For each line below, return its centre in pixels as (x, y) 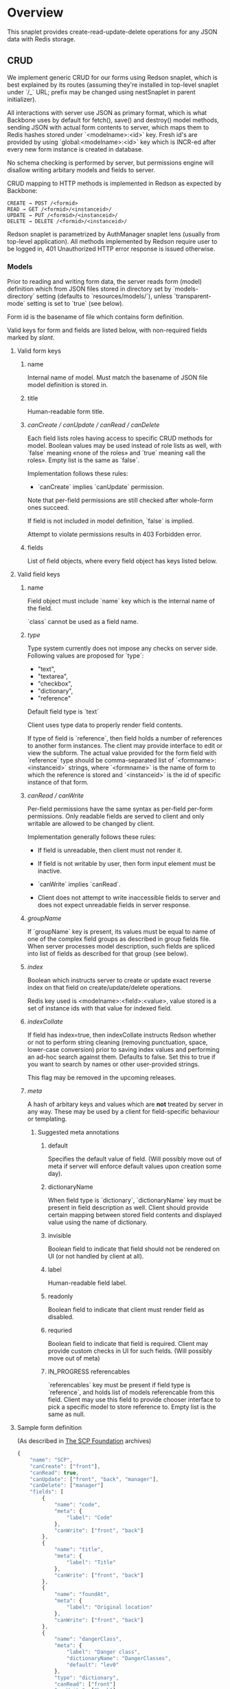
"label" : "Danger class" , (103, 1652)
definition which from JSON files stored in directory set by (89, 289)
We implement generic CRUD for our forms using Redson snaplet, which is (112, 77)
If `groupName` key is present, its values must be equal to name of (122, 932)
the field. (40, 608)
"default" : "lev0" (93, 1665)
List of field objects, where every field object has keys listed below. (122, 561)
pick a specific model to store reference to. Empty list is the (132, 1407)
